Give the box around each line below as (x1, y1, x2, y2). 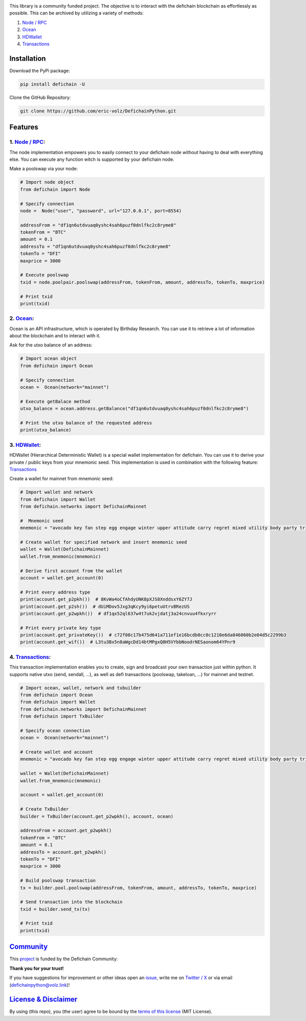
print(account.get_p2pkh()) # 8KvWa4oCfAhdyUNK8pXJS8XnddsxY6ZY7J (20, 596, 193, 602)
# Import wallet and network (20, 489, 93, 495)
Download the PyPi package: (9, 67, 70, 73)
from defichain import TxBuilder (20, 713, 104, 719)
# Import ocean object (20, 356, 77, 362)
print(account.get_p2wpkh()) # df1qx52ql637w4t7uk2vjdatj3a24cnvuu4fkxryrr (20, 610, 217, 616)
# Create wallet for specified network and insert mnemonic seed (20, 539, 187, 545)
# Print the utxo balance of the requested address (20, 420, 152, 426)
